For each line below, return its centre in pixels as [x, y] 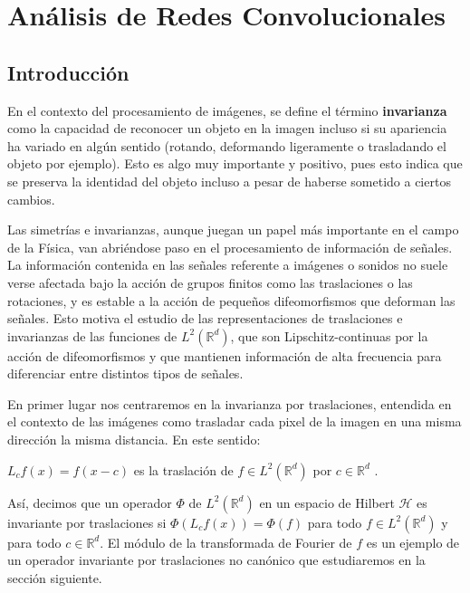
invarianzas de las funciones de [92, 335]
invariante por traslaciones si [87, 522]
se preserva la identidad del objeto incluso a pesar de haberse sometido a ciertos [229, 181]
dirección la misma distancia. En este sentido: [134, 440]
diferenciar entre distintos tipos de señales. [125, 373]
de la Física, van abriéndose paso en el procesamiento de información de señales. [230, 247]
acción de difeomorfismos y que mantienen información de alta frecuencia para [225, 355]
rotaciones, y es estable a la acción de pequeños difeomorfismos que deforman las [231, 300]
